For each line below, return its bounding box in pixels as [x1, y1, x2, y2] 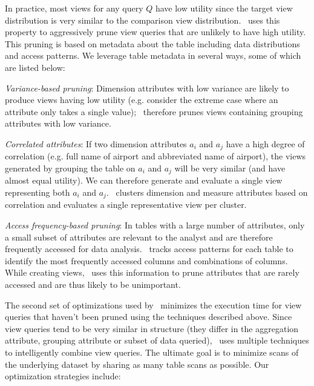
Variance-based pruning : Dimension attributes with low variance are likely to [5, 81, 289, 94]
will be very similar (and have [174, 161, 286, 174]
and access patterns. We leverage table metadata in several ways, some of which [5, 49, 301, 62]
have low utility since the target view [155, 2, 293, 14]
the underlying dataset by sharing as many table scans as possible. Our [5, 358, 269, 370]
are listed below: [5, 61, 65, 73]
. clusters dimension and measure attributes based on [106, 186, 308, 199]
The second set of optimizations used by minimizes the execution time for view [5, 298, 302, 311]
